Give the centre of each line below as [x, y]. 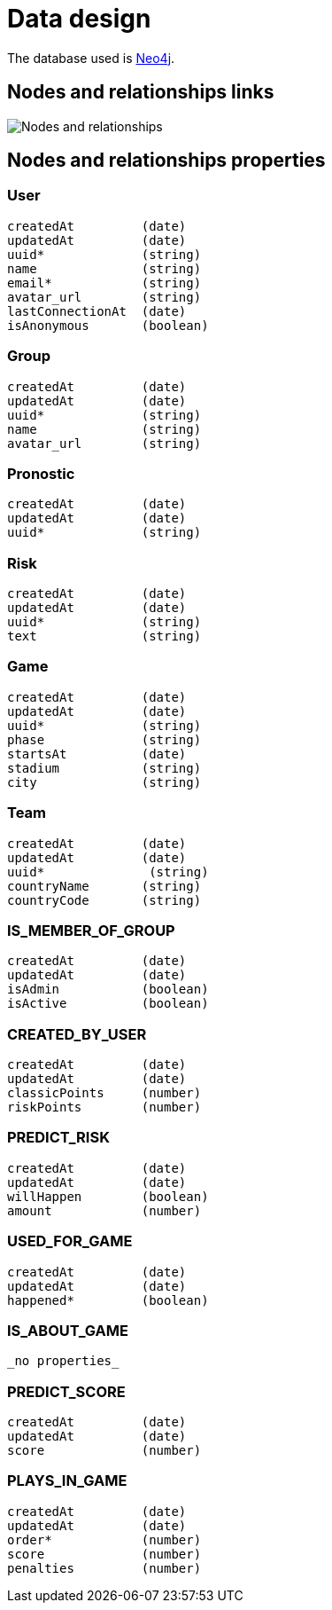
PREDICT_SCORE [66, 1391]
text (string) [104, 636]
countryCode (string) [104, 900]
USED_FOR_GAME [70, 1241]
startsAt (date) [97, 754]
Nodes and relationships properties [166, 161]
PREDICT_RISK [58, 1138]
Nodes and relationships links [141, 92]
